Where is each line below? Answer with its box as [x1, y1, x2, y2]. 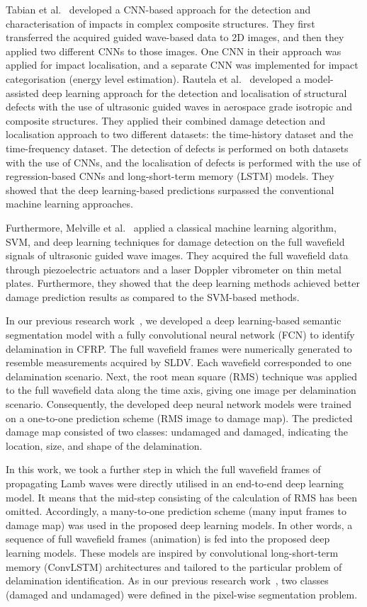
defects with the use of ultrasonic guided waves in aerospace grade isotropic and [6, 99, 353, 114]
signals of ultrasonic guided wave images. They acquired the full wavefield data [6, 248, 349, 263]
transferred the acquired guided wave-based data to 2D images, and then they [6, 30, 344, 45]
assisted [6, 85, 39, 100]
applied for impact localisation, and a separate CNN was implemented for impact [6, 57, 358, 72]
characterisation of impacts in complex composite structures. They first [6, 16, 315, 30]
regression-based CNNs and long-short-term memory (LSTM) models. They [6, 169, 334, 183]
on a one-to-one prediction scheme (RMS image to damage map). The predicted [6, 410, 353, 425]
